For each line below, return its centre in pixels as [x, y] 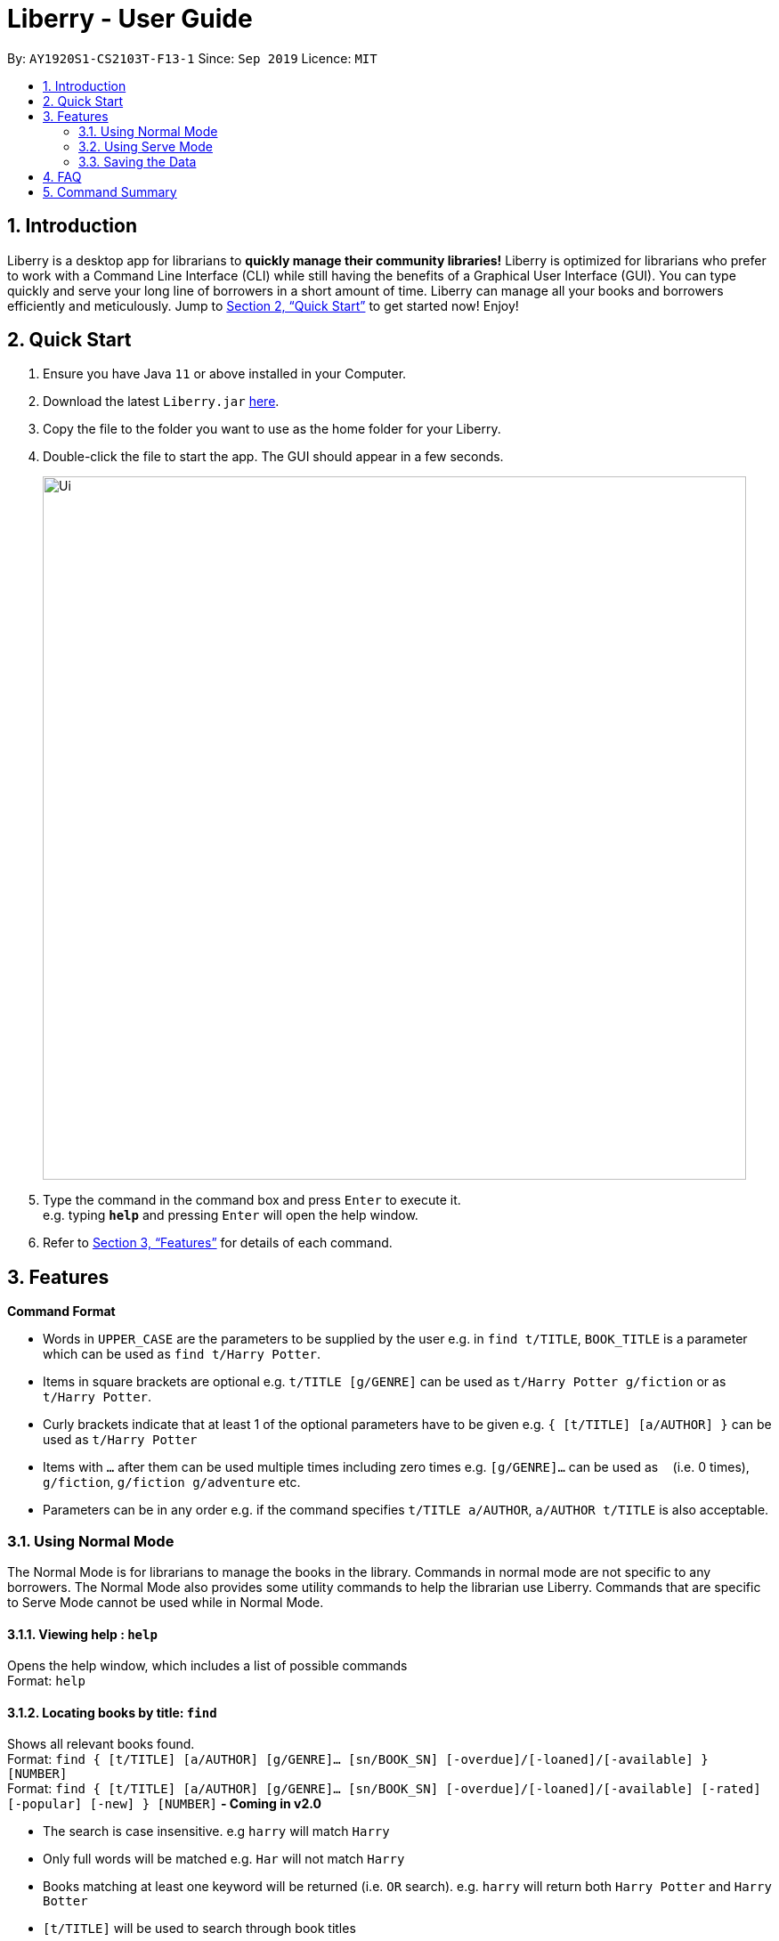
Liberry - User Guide [130, 19]
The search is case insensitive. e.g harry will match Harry [216, 1831]
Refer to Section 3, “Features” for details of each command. [218, 1243]
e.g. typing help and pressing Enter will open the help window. [231, 1215]
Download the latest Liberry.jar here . [161, 402]
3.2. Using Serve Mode [146, 146]
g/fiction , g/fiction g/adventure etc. [172, 1482]
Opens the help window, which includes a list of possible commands [207, 1666]
